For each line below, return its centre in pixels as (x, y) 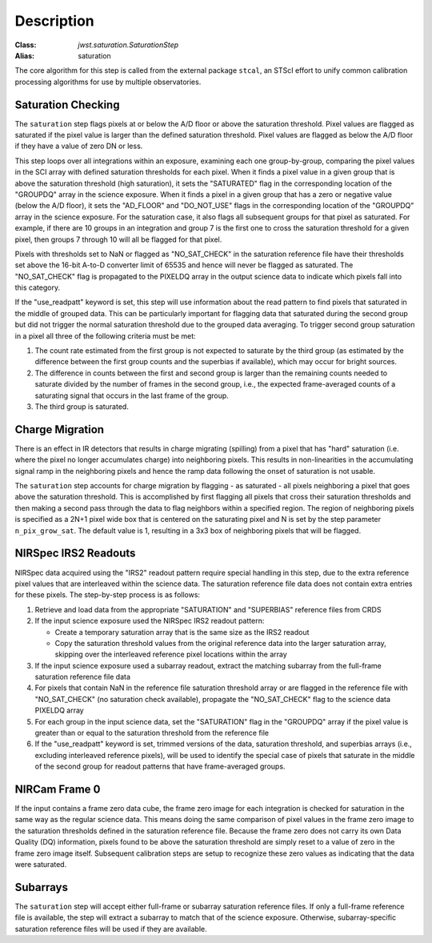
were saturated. (41, 865)
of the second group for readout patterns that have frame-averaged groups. (160, 766)
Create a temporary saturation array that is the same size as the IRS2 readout (182, 632)
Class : (26, 45)
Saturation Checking (67, 104)
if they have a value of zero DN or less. (79, 146)
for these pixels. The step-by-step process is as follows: (107, 595)
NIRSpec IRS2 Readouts (75, 554)
